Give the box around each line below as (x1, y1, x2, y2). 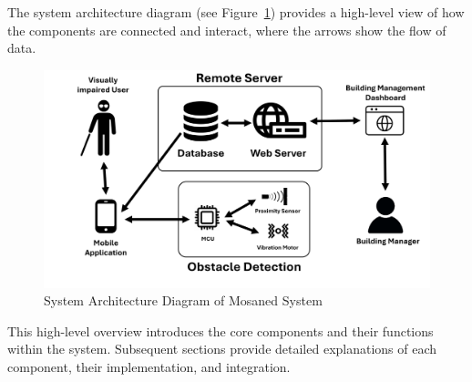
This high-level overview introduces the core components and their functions (7, 321, 434, 340)
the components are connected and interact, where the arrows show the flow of (7, 20, 446, 39)
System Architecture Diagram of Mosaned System (44, 291, 323, 310)
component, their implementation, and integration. (7, 357, 291, 377)
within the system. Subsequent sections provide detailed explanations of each (7, 339, 437, 358)
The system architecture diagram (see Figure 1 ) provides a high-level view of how (7, 3, 465, 21)
